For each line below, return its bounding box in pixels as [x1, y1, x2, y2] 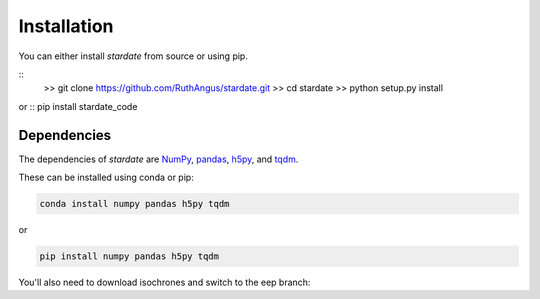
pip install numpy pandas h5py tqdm [39, 250, 220, 262]
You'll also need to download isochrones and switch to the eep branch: [18, 276, 311, 288]
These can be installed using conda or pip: [18, 171, 194, 184]
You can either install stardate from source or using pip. [18, 50, 249, 62]
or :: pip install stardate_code [18, 100, 138, 112]
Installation [18, 15, 114, 37]
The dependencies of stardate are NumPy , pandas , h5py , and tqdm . [18, 153, 299, 165]
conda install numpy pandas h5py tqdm [39, 198, 230, 209]
